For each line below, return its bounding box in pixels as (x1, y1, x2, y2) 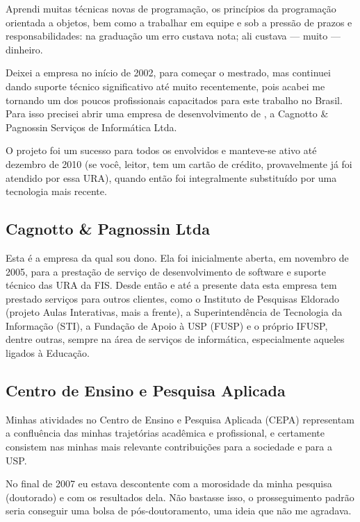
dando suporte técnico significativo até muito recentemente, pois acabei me (6, 78, 325, 93)
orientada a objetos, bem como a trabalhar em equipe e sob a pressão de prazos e (6, 15, 352, 29)
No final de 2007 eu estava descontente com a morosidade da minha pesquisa (6, 476, 332, 491)
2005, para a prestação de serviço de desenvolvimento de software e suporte (6, 264, 326, 278)
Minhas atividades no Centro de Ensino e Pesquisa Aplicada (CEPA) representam (6, 412, 354, 426)
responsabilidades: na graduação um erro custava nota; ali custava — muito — (6, 28, 341, 43)
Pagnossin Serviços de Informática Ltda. (6, 119, 177, 134)
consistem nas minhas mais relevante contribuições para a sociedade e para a (6, 439, 333, 454)
